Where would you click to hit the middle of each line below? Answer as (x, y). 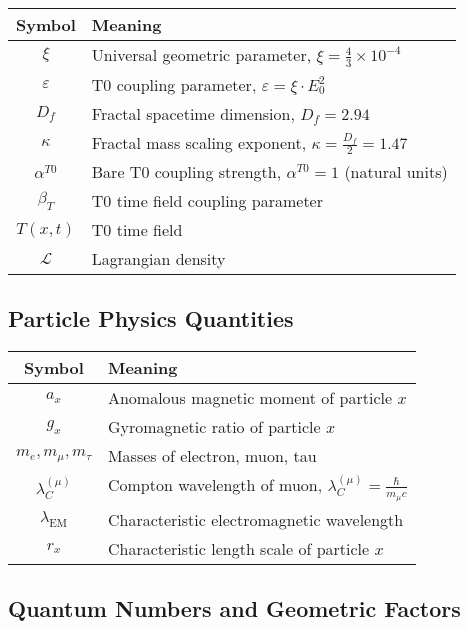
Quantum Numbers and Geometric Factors (234, 607)
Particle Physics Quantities (151, 318)
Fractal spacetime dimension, (193, 113)
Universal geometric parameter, (201, 54)
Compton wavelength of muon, (215, 485)
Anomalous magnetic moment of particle (250, 398)
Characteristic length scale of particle (238, 548)
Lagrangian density (158, 259)
